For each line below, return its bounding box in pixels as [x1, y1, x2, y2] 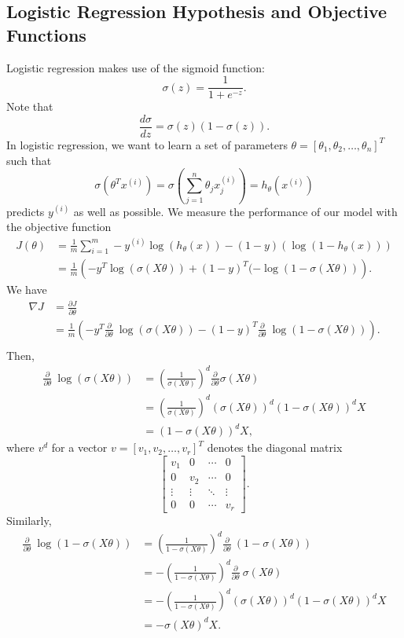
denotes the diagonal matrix [207, 439, 343, 456]
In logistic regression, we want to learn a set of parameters [6, 136, 288, 152]
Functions [6, 22, 86, 46]
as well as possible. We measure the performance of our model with [73, 203, 398, 219]
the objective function [6, 218, 112, 235]
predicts [6, 203, 45, 219]
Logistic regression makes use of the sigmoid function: [6, 59, 265, 75]
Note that [6, 98, 53, 115]
